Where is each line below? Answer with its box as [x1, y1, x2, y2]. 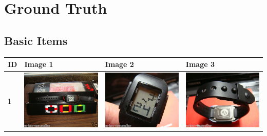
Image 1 [24, 59, 53, 70]
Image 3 [185, 59, 215, 70]
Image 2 [105, 59, 134, 70]
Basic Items [4, 32, 68, 48]
